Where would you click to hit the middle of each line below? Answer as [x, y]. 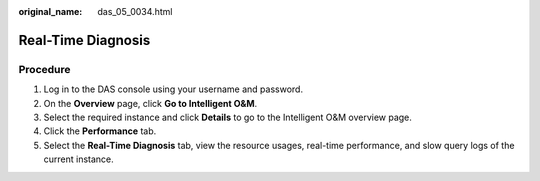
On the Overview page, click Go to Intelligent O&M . [150, 103]
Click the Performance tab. [100, 131]
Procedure [44, 69]
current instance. [78, 159]
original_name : [50, 11]
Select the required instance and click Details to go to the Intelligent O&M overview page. [227, 117]
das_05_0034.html [135, 11]
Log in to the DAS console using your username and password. [173, 89]
